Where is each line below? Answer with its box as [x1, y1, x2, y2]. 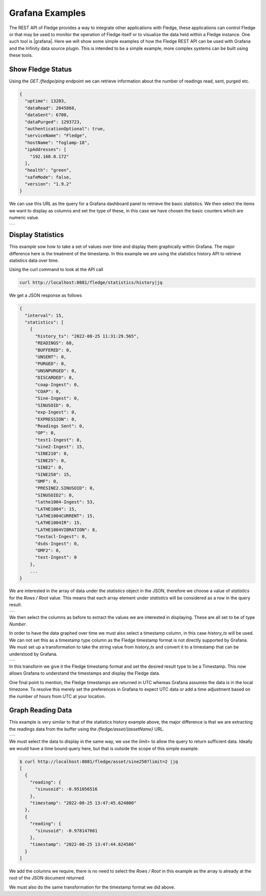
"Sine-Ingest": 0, [35, 396, 80, 401]
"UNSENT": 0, [35, 354, 66, 360]
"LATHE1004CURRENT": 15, [35, 513, 96, 519]
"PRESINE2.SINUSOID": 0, [35, 486, 96, 491]
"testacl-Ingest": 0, [35, 534, 87, 539]
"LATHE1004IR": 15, [35, 520, 82, 526]
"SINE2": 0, [35, 465, 64, 470]
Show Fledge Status [9, 65, 72, 74]
